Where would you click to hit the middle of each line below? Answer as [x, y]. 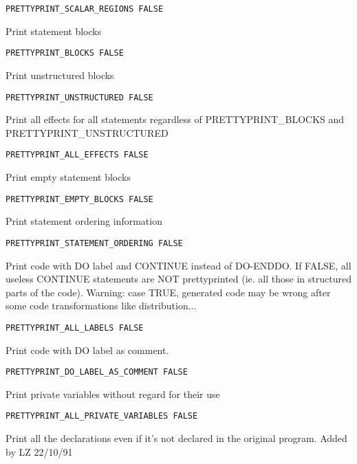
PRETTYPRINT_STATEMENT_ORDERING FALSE [94, 243]
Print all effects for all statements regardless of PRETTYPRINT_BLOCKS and [175, 119]
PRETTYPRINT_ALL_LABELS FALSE [75, 328]
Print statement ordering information [84, 221]
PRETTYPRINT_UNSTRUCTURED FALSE [79, 97]
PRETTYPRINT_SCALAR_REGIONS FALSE [85, 9]
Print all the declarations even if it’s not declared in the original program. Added [176, 438]
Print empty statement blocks [68, 177]
